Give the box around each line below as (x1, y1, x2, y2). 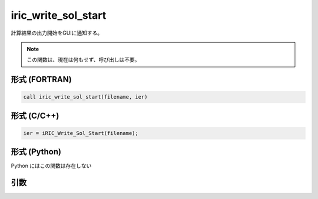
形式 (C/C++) (11, 110, 59, 120)
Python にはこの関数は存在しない (11, 162, 92, 170)
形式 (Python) (11, 147, 62, 157)
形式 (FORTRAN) (11, 75, 72, 85)
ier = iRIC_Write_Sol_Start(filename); (23, 130, 138, 136)
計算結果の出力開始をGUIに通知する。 (11, 29, 103, 36)
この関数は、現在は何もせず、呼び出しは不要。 (26, 56, 141, 63)
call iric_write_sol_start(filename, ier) (23, 94, 148, 100)
